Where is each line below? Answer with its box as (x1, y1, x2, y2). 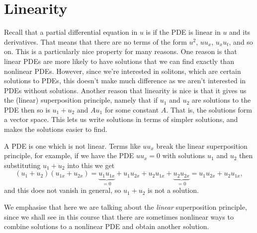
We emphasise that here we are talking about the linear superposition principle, (4, 201, 247, 212)
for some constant (104, 104, 159, 115)
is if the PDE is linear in (146, 27, 221, 37)
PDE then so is (4, 104, 50, 115)
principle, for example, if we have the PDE (4, 150, 134, 161)
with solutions (162, 150, 205, 161)
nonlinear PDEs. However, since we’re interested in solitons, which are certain (4, 65, 241, 76)
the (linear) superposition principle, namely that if (4, 95, 158, 105)
